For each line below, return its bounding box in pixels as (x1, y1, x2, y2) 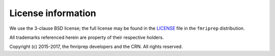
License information (9, 8, 96, 19)
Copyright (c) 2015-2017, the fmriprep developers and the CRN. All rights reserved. (9, 43, 183, 50)
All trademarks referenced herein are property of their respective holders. (9, 34, 164, 40)
